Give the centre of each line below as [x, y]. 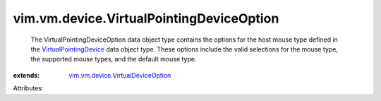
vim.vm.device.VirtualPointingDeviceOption [146, 18]
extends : [26, 75]
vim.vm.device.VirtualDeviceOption [120, 75]
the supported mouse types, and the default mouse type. [114, 59]
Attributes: [28, 88]
